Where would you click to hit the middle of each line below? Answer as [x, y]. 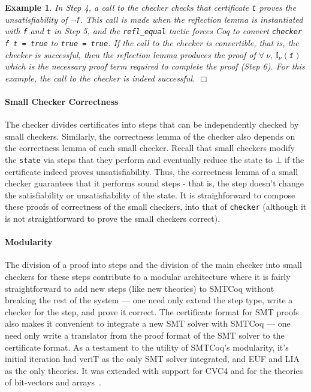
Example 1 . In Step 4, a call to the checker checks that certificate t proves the [150, 7]
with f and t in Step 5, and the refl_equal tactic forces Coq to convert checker [154, 31]
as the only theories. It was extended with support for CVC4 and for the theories [154, 370]
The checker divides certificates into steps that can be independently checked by [152, 124]
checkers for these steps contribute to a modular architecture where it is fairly [148, 277]
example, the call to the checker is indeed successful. [100, 78]
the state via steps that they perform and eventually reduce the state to [139, 159]
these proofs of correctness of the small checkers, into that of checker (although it [156, 206]
